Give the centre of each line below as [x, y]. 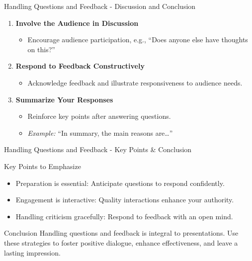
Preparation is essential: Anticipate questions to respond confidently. [120, 183]
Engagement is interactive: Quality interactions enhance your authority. [125, 200]
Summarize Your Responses [64, 99]
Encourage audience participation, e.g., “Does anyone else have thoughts [138, 40]
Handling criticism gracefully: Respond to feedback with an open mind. [124, 216]
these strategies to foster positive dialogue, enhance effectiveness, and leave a [121, 242]
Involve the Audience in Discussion [77, 23]
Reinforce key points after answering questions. [99, 116]
